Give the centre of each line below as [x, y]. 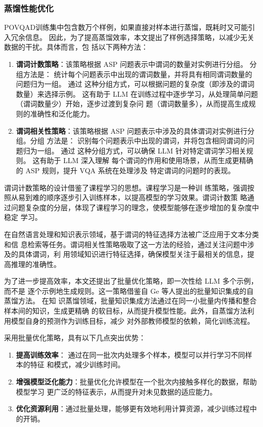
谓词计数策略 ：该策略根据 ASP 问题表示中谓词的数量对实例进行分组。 [131, 64]
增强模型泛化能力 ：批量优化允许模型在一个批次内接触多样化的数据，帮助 [136, 382]
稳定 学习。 [23, 217]
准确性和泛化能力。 [62, 113]
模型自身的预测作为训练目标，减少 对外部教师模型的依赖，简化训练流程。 [133, 320]
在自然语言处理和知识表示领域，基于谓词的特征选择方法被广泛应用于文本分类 [131, 234]
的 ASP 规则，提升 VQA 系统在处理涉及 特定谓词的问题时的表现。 [125, 170]
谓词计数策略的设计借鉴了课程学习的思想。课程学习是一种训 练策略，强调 [126, 187]
